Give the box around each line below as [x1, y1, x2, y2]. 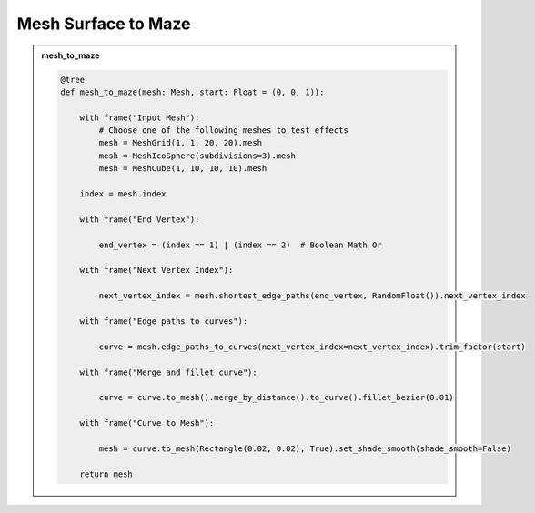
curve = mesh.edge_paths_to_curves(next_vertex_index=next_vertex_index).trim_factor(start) [98, 341, 527, 352]
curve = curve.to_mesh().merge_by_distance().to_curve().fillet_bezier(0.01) [98, 392, 454, 403]
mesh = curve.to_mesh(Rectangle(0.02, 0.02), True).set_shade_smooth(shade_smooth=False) [98, 443, 511, 454]
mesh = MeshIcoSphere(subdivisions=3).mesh [98, 150, 296, 161]
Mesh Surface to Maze [16, 14, 191, 34]
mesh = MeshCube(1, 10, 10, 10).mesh [98, 164, 267, 174]
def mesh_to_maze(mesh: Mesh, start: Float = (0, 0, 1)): [60, 86, 325, 97]
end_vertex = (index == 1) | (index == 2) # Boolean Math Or [98, 239, 382, 250]
